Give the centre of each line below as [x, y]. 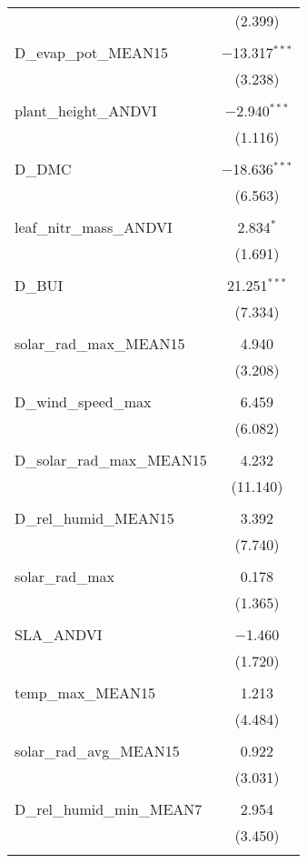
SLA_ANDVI [59, 634]
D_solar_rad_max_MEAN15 [111, 460]
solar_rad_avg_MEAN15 [97, 751]
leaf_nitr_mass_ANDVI [94, 227]
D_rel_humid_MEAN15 [94, 518]
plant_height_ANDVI [86, 110]
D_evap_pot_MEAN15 [91, 52]
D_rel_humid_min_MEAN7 [109, 809]
